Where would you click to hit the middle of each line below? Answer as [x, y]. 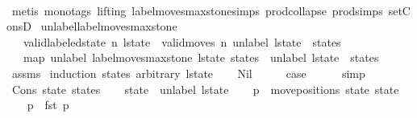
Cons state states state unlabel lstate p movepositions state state [205, 89]
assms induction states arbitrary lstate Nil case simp [188, 73]
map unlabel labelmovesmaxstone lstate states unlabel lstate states [201, 57]
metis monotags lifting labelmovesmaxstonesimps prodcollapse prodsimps [197, 10]
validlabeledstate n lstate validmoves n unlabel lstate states [182, 41]
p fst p [48, 105]
